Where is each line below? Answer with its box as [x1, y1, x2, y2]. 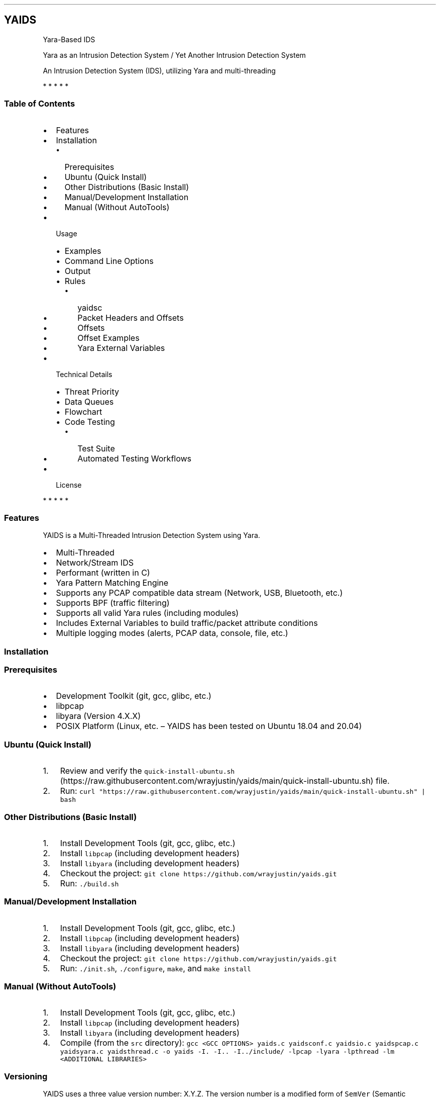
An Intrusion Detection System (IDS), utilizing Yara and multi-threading [43, 66, 276, 75]
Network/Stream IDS [56, 558, 134, 568]
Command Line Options [64, 255, 154, 266]
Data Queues [64, 396, 114, 407]
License [56, 480, 82, 489]
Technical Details [56, 370, 113, 379]
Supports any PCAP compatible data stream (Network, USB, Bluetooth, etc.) [56, 588, 343, 598]
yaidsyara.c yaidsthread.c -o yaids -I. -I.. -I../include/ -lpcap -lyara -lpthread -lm [60, 1048, 395, 1056]
